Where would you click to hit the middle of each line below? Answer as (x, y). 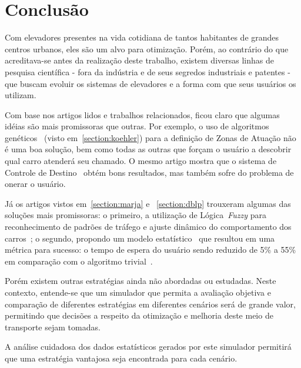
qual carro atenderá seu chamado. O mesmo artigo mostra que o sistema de (141, 161)
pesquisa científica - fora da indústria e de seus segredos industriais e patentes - (148, 71)
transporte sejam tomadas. (53, 327)
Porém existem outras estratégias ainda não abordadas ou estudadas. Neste (141, 281)
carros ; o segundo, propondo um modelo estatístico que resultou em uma (140, 238)
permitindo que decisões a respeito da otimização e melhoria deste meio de (139, 315)
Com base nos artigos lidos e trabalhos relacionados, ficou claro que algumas (142, 114)
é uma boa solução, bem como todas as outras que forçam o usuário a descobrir (148, 149)
